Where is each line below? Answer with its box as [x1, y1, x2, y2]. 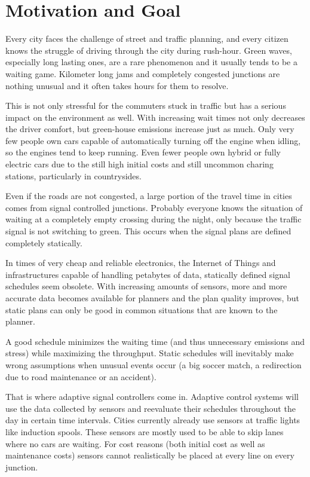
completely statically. [5, 236, 82, 249]
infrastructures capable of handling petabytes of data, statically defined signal [5, 268, 290, 280]
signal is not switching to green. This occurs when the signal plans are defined [5, 225, 291, 237]
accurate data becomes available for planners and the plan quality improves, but [5, 292, 299, 304]
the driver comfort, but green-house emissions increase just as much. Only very [5, 123, 294, 135]
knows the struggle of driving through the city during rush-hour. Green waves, [5, 44, 292, 56]
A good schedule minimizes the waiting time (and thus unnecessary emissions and [5, 335, 305, 347]
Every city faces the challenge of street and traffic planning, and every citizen [5, 32, 288, 45]
